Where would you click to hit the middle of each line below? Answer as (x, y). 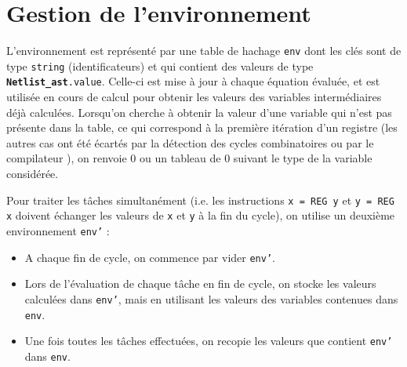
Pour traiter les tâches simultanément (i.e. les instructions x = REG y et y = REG (200, 200)
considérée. (33, 174)
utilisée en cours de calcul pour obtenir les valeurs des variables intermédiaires (194, 97)
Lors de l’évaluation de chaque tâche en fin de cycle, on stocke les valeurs (200, 283)
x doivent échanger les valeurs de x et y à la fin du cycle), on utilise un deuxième (201, 215)
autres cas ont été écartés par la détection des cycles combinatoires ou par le (190, 142)
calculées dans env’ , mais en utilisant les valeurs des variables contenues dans (211, 298)
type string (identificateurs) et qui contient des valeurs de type (160, 65)
